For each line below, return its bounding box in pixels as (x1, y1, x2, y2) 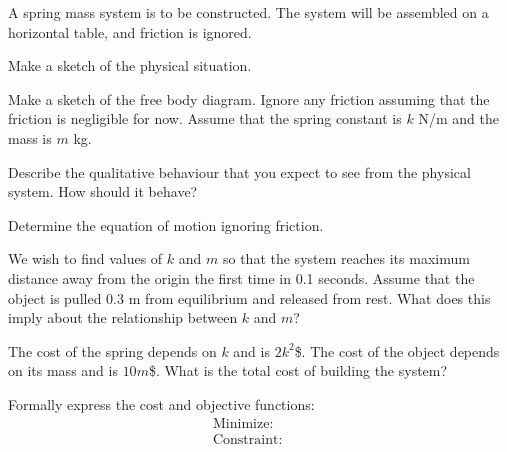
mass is (8, 127, 52, 148)
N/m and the (418, 108, 499, 129)
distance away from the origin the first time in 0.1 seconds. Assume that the (8, 267, 475, 288)
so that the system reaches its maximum (222, 248, 470, 269)
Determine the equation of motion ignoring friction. (8, 214, 324, 235)
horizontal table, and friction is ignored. (8, 21, 252, 42)
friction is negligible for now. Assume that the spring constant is (8, 108, 402, 129)
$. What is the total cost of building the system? (148, 360, 448, 381)
